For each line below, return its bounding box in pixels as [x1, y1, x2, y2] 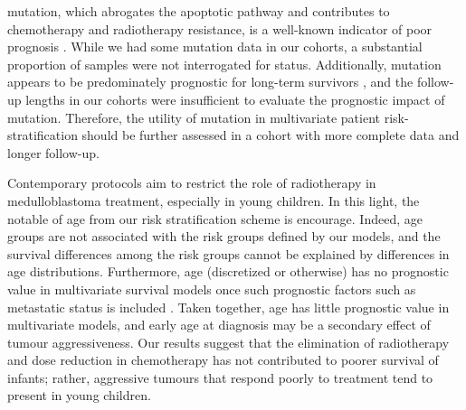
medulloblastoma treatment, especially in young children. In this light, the [7, 191, 420, 210]
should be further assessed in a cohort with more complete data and [81, 126, 460, 144]
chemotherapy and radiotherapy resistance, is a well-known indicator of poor [7, 19, 433, 38]
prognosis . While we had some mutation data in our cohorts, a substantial [7, 37, 423, 56]
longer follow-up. [7, 143, 100, 162]
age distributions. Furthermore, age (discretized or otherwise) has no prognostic [7, 262, 449, 281]
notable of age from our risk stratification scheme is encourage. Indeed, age [7, 209, 423, 228]
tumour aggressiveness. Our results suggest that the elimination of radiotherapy [7, 332, 450, 351]
